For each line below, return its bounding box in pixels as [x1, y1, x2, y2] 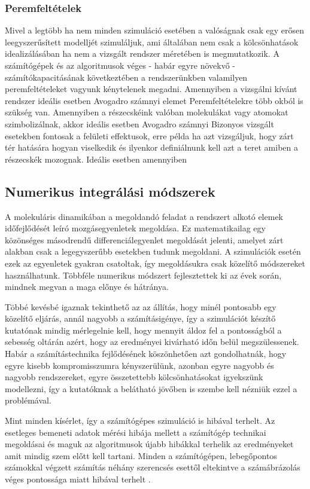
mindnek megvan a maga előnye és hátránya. [5, 280, 169, 293]
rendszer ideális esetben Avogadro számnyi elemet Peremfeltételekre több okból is [5, 94, 303, 106]
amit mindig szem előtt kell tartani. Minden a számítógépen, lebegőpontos [5, 449, 277, 462]
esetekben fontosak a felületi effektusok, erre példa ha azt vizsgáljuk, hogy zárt [5, 129, 294, 142]
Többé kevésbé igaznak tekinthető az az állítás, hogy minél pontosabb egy [5, 300, 276, 313]
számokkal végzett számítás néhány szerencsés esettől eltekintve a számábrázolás [5, 461, 300, 473]
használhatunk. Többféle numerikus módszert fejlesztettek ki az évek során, [5, 268, 282, 281]
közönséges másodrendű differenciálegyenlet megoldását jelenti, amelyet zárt [5, 233, 284, 246]
